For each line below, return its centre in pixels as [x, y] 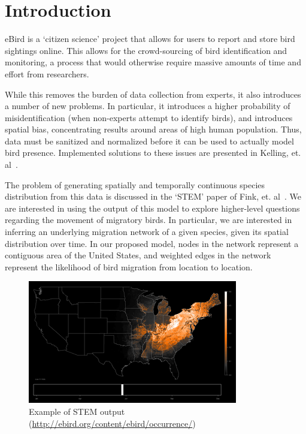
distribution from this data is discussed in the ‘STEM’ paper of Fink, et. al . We [153, 196]
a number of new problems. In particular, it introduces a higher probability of [148, 106]
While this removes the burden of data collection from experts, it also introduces [153, 94]
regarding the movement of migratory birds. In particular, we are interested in [149, 220]
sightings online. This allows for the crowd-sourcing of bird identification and [146, 50]
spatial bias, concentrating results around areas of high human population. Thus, [153, 129]
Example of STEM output [77, 411]
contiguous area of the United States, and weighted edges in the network [138, 255]
